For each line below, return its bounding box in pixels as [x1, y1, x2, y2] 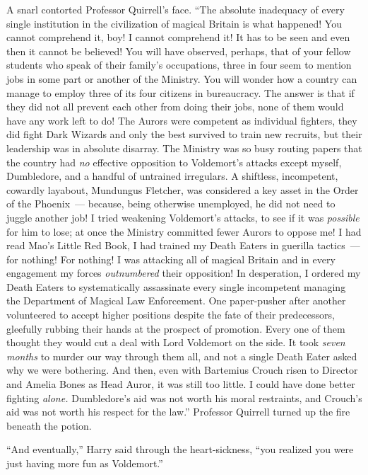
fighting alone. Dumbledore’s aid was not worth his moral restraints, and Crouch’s [6, 390, 362, 405]
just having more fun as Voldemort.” [6, 456, 163, 470]
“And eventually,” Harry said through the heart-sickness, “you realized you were [6, 442, 354, 457]
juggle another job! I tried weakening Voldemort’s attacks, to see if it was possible [6, 210, 360, 224]
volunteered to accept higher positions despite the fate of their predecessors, [6, 307, 335, 322]
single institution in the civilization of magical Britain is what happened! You [6, 16, 342, 30]
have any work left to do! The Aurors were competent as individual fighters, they [6, 113, 357, 127]
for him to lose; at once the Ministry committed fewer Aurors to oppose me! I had [6, 224, 362, 239]
